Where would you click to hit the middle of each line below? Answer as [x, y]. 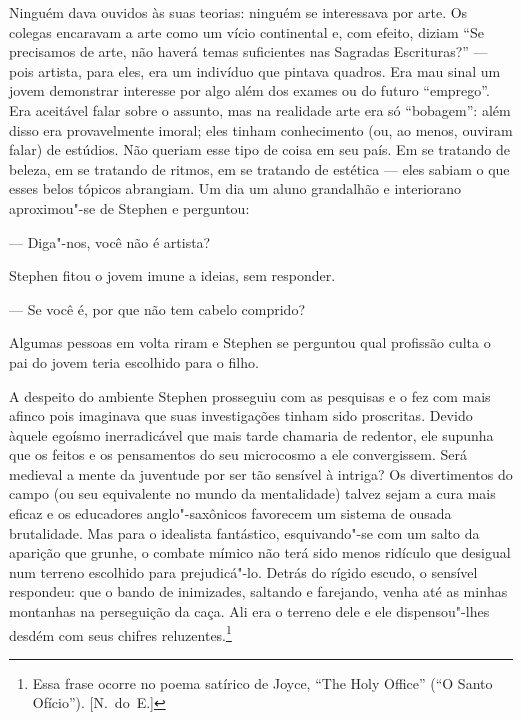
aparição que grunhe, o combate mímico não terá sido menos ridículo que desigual [260, 552]
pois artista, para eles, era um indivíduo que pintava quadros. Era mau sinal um [255, 70]
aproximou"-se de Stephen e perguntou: [129, 207]
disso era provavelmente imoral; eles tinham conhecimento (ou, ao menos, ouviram [261, 129]
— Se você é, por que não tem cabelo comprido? [157, 308]
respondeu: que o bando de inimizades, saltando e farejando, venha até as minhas [258, 591]
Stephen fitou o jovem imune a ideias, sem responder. [172, 275]
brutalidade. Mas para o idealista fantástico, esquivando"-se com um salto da [244, 532]
